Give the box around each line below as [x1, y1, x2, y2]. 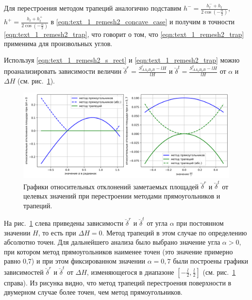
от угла [147, 217, 168, 228]
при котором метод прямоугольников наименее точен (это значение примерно [4, 246, 233, 256]
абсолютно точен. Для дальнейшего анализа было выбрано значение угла [4, 237, 220, 247]
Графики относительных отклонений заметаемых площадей [23, 181, 199, 191]
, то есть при [38, 227, 76, 237]
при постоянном [176, 217, 224, 228]
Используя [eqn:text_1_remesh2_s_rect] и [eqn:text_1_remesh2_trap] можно [4, 54, 240, 65]
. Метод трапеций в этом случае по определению [102, 227, 247, 237]
